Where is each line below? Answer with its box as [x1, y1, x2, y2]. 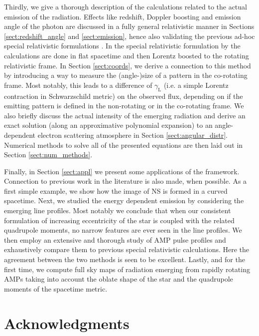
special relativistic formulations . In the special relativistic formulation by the [4, 40, 241, 51]
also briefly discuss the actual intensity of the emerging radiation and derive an [4, 110, 246, 120]
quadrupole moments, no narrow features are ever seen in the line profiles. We [4, 225, 242, 235]
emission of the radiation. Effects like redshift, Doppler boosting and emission [4, 11, 241, 21]
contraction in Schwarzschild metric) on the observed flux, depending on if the [4, 90, 243, 101]
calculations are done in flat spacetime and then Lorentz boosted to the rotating [4, 50, 249, 60]
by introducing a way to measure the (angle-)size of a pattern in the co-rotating [4, 70, 248, 80]
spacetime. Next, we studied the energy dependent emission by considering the [4, 195, 244, 206]
